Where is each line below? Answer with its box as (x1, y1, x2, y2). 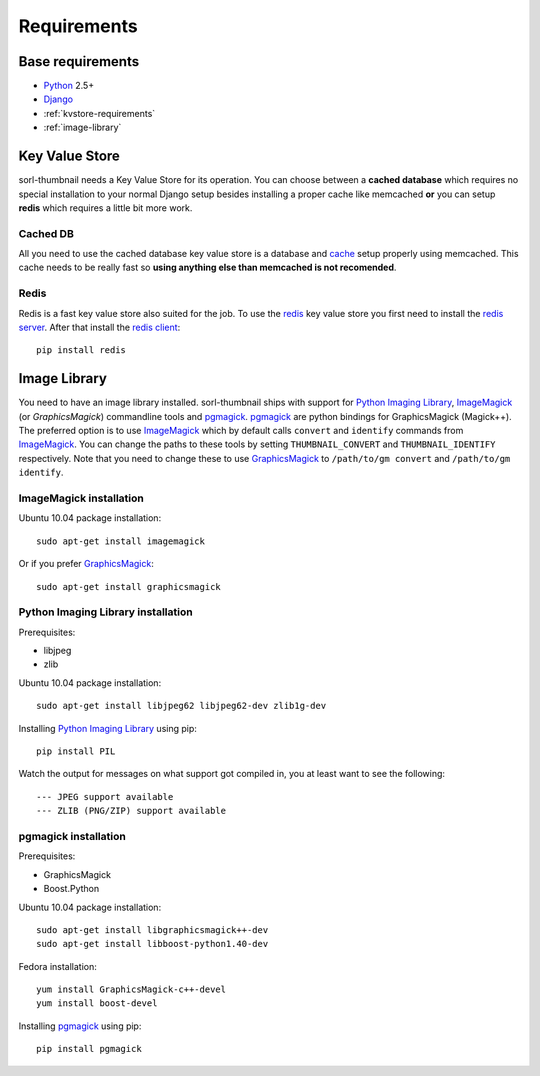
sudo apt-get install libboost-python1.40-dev (36, 938, 269, 950)
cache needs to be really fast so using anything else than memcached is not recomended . (18, 261, 397, 274)
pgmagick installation (18, 829, 127, 843)
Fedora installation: (18, 960, 97, 972)
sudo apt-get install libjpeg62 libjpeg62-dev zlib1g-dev (36, 700, 327, 712)
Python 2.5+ (43, 80, 95, 92)
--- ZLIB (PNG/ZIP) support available (36, 805, 227, 817)
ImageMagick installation (18, 491, 144, 505)
